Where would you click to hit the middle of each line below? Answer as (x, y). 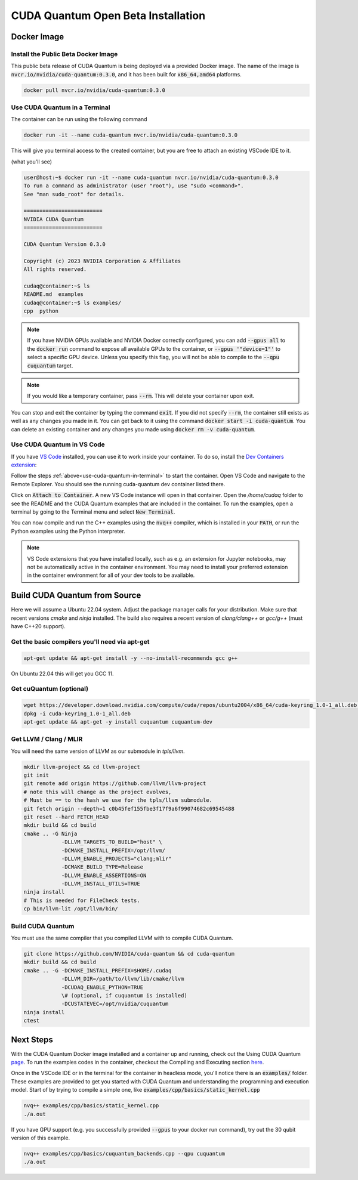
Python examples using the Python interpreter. (68, 531)
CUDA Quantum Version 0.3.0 (64, 244)
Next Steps (32, 1040)
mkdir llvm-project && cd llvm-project (82, 767)
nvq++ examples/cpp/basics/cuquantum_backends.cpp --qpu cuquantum (124, 1153)
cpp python (41, 311)
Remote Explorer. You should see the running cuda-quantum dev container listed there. (118, 484)
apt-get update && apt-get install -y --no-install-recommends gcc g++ (131, 658)
